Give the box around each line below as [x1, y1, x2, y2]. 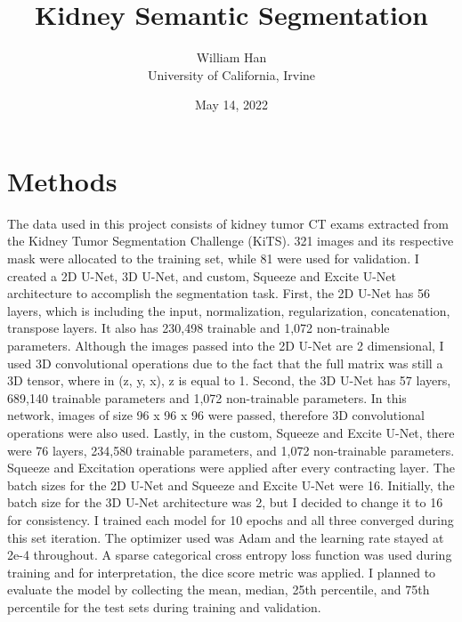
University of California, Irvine [147, 65, 316, 84]
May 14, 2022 [194, 95, 269, 114]
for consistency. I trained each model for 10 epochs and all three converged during [7, 510, 454, 529]
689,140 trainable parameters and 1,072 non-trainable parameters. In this [7, 388, 407, 407]
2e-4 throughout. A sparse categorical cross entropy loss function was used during [7, 545, 452, 564]
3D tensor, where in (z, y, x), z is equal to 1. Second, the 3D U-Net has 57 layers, [7, 371, 451, 390]
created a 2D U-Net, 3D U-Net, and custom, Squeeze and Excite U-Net [7, 266, 396, 285]
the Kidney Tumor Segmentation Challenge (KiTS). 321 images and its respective [7, 231, 454, 250]
